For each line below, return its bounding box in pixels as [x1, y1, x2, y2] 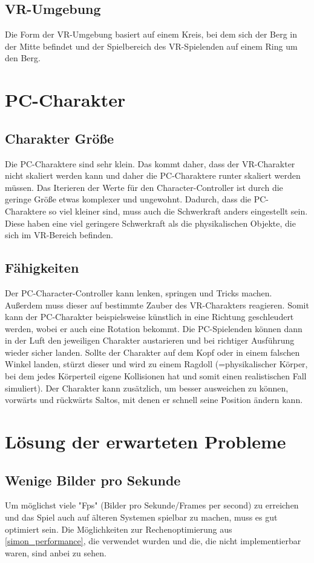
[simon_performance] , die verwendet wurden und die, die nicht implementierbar [5, 535, 301, 547]
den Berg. [5, 52, 41, 64]
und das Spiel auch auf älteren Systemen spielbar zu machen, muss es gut [5, 511, 278, 524]
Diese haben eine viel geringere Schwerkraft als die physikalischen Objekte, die [5, 216, 296, 229]
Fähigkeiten [5, 258, 79, 277]
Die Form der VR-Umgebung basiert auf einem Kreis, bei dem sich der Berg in [5, 28, 298, 41]
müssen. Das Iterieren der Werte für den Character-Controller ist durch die [5, 181, 283, 193]
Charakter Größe [5, 128, 114, 147]
